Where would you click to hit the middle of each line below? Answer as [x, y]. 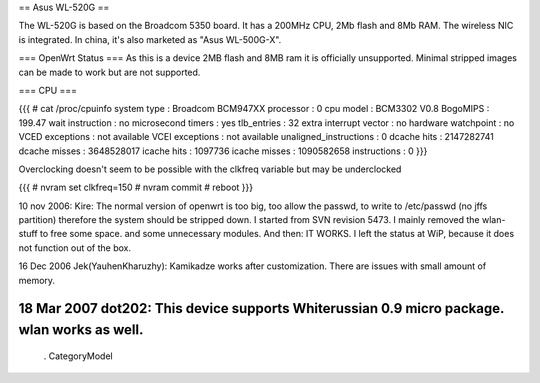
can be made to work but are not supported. [109, 72]
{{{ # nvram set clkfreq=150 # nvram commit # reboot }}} [136, 187]
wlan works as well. [81, 330]
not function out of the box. [75, 247]
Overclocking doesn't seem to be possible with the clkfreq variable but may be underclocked [210, 169]
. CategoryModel [78, 356]
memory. [36, 280]
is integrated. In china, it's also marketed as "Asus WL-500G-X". [150, 39]
